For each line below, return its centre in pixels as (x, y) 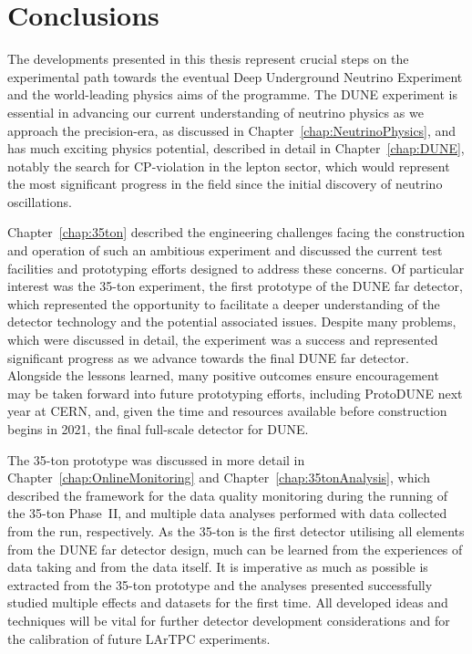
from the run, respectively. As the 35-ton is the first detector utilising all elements (236, 530)
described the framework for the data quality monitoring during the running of (228, 495)
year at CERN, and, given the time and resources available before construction (227, 411)
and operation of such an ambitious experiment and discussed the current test (225, 250)
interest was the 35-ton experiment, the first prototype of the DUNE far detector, (235, 286)
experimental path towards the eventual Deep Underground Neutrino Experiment (235, 76)
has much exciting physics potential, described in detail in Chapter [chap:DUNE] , (236, 148)
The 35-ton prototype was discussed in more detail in (156, 459)
